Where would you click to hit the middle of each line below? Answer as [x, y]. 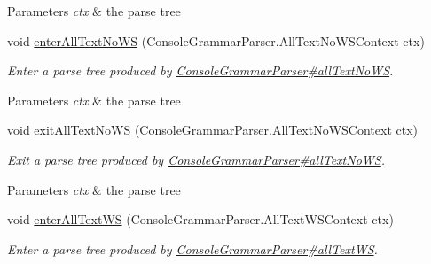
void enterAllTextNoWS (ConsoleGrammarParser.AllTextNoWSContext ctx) [216, 40]
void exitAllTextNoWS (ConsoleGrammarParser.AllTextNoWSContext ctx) [213, 130]
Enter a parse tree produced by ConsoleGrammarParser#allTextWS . [192, 248]
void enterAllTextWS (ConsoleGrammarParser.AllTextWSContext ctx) [200, 219]
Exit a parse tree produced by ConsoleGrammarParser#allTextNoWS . [196, 159]
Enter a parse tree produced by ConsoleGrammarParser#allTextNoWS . [200, 70]
